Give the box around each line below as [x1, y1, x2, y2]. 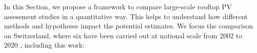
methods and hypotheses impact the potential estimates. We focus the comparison [4, 21, 253, 31]
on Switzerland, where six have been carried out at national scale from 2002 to [4, 30, 242, 40]
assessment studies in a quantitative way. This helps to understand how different [4, 11, 248, 21]
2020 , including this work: [4, 40, 85, 50]
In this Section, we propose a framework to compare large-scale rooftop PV [4, 1, 232, 11]
